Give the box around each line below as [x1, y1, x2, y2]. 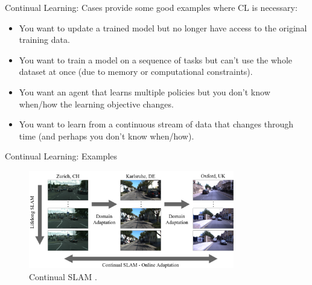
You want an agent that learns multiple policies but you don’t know [19, 85, 270, 98]
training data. [19, 33, 70, 46]
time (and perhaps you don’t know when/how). [19, 129, 194, 142]
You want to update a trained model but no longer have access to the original [19, 21, 307, 34]
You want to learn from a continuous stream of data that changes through [19, 118, 294, 130]
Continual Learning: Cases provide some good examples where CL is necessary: [5, 1, 298, 13]
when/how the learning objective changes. [19, 97, 174, 110]
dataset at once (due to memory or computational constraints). [19, 65, 253, 78]
